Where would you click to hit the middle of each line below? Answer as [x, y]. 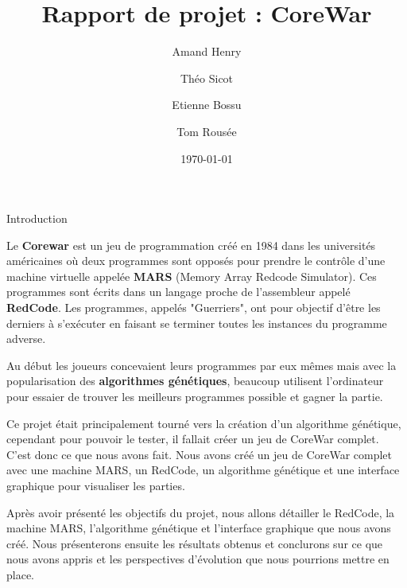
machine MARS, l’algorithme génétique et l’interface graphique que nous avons [199, 528]
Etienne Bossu [207, 105]
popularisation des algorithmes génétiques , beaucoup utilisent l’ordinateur [195, 381]
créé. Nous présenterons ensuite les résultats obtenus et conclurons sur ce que [195, 543]
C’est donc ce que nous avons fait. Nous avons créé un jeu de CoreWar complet [199, 454]
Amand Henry [207, 51]
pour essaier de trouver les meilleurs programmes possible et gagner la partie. [195, 397]
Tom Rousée [207, 131]
